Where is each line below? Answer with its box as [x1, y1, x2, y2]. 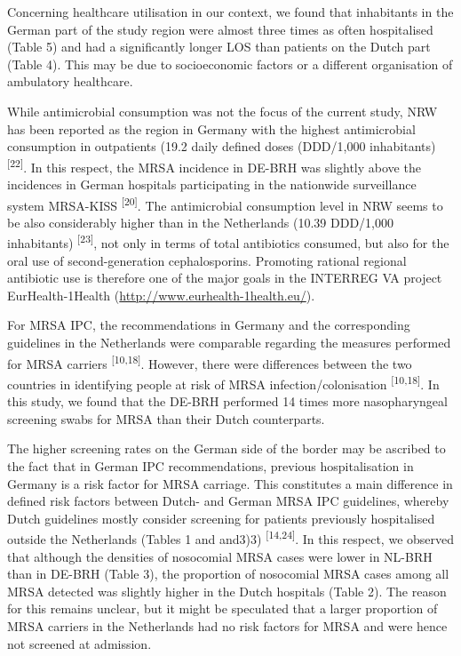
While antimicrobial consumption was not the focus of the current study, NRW [7, 101, 438, 120]
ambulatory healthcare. [7, 72, 133, 91]
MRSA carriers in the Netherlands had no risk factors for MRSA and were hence [7, 616, 448, 635]
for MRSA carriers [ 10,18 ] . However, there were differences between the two [7, 351, 412, 372]
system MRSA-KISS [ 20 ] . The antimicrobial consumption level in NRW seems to [7, 193, 443, 214]
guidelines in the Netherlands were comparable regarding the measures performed [7, 333, 451, 352]
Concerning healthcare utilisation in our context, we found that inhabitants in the [7, 3, 454, 20]
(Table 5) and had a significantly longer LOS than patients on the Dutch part [7, 37, 431, 56]
